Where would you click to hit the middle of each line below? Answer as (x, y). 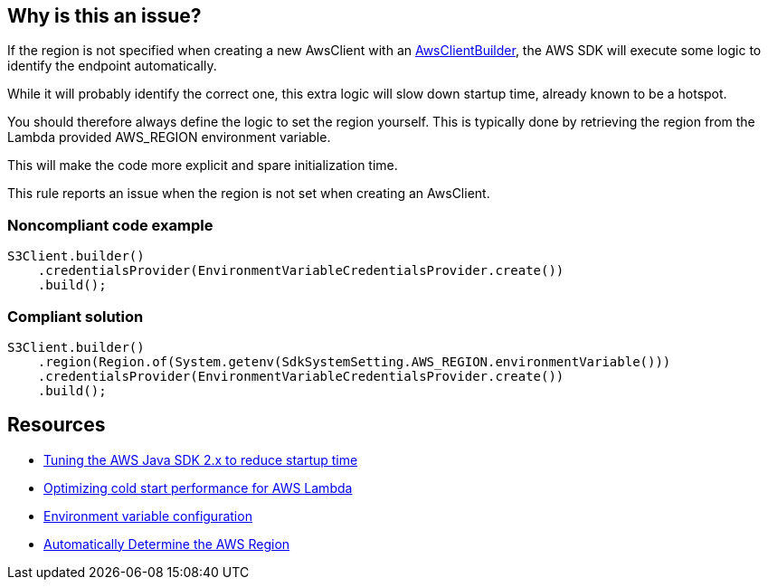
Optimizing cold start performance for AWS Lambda (198, 488)
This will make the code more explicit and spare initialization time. (203, 166)
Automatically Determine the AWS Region (167, 544)
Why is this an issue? (104, 16)
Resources (57, 425)
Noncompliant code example (110, 225)
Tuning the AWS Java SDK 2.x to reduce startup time (201, 459)
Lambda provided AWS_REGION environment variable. (169, 137)
